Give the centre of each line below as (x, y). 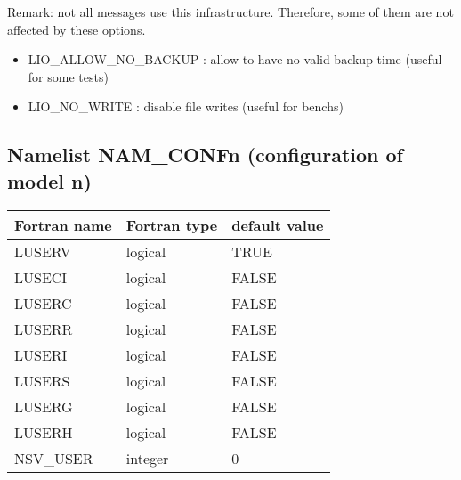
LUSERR (44, 329)
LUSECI (41, 277)
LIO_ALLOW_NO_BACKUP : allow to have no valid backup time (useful (235, 59)
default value (278, 224)
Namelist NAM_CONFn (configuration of (205, 155)
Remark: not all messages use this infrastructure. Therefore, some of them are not (230, 12)
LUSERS (42, 380)
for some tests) (68, 76)
